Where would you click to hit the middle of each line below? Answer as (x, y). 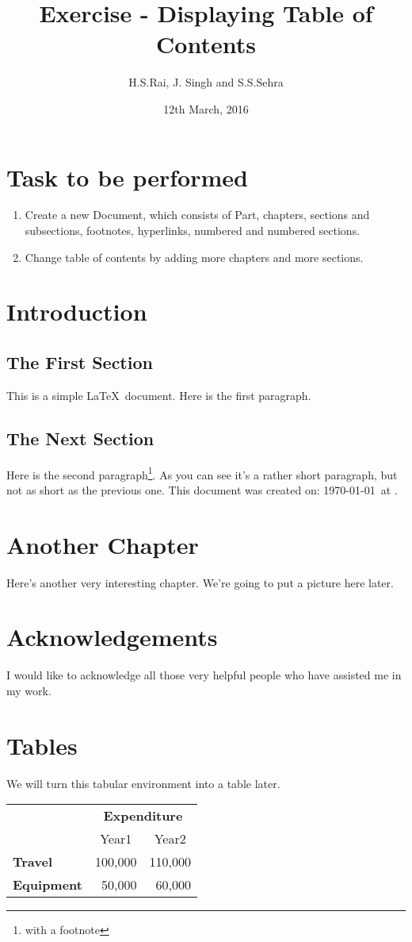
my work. (29, 690)
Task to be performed (127, 177)
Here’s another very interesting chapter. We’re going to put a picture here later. (200, 582)
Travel (33, 862)
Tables (42, 745)
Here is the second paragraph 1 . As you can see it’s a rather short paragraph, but (202, 473)
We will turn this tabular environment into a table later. (143, 783)
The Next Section (80, 438)
